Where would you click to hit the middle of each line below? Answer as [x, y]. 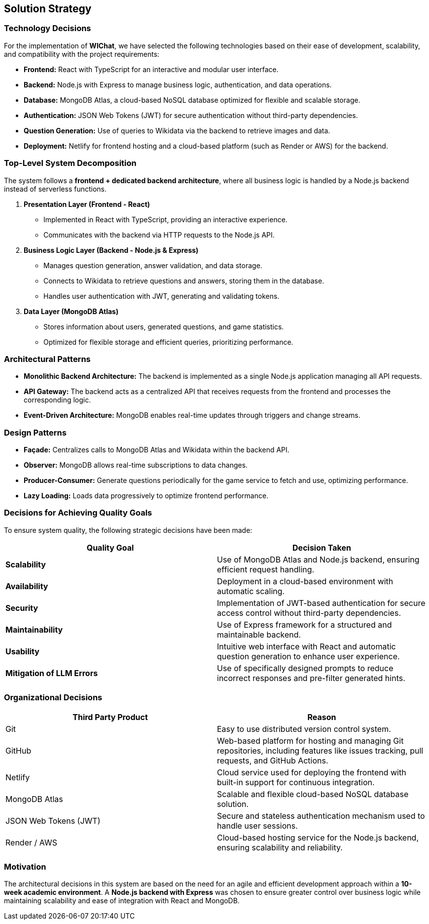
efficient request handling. [266, 569]
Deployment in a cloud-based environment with [305, 581]
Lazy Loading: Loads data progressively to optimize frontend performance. [146, 496]
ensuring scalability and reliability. [280, 847]
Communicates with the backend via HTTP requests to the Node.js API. [159, 235]
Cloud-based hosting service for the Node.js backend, [318, 837]
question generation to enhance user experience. [308, 656]
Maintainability [34, 629]
